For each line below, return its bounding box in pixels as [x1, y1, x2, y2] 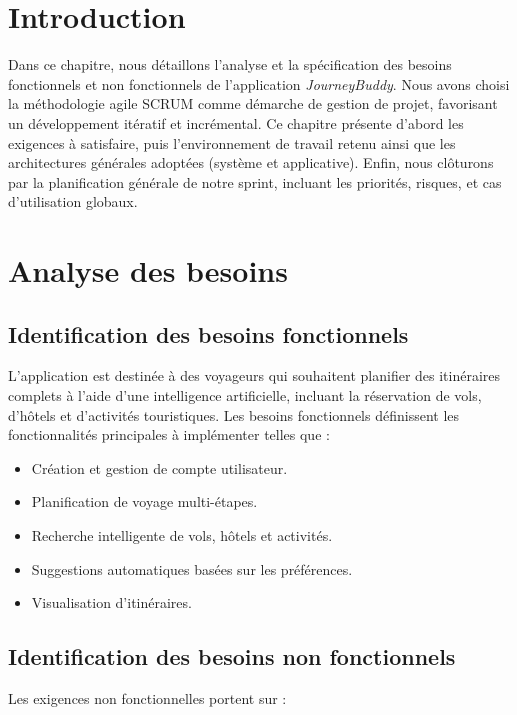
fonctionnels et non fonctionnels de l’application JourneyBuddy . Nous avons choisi [8, 73, 510, 94]
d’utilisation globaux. [8, 191, 138, 212]
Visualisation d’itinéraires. [31, 592, 192, 613]
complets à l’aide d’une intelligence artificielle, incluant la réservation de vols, [8, 385, 482, 406]
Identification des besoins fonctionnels [8, 318, 409, 349]
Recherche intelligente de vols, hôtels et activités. [31, 525, 333, 546]
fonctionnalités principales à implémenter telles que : [8, 424, 330, 445]
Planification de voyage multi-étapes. [31, 491, 258, 512]
